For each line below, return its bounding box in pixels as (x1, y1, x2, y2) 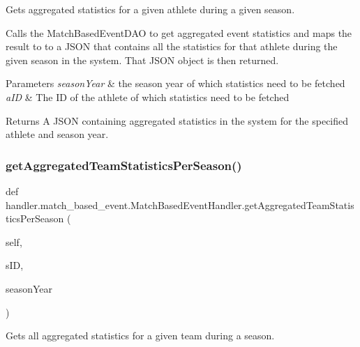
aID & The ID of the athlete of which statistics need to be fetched (6, 89, 290, 104)
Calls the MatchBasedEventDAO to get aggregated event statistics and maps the (6, 25, 352, 40)
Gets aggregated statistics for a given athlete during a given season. (6, 2, 295, 16)
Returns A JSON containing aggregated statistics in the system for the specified (6, 113, 349, 128)
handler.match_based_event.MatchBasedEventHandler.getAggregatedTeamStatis (6, 197, 354, 212)
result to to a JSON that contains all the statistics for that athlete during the (6, 39, 338, 54)
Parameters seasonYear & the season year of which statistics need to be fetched (6, 76, 345, 91)
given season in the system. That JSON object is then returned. (6, 52, 279, 67)
